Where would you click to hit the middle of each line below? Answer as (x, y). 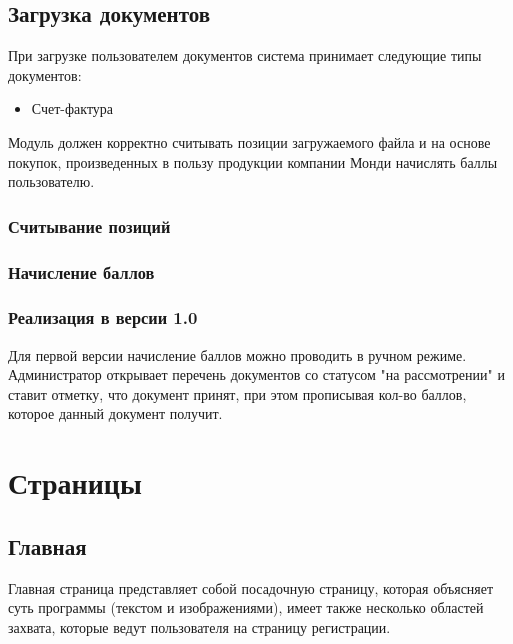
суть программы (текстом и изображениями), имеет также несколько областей (246, 607)
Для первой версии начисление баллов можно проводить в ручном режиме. (237, 354)
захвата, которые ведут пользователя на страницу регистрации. (199, 626)
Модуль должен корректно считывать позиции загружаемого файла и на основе (249, 141)
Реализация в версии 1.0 (103, 317)
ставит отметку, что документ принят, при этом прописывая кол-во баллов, (237, 393)
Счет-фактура (72, 108)
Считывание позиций (89, 225)
